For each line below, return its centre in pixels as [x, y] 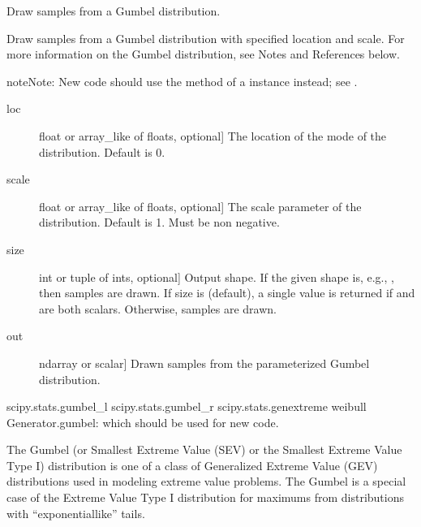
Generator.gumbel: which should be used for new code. [143, 422]
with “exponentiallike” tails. [76, 513]
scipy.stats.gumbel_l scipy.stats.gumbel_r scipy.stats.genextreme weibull [187, 406]
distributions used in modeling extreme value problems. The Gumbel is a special [206, 481]
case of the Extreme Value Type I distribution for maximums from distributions [206, 497]
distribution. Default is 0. [102, 151]
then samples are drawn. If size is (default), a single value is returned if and [227, 293]
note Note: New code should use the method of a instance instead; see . [182, 81]
